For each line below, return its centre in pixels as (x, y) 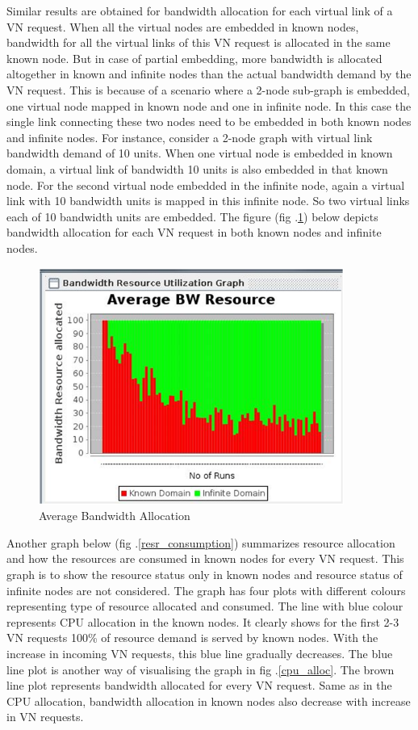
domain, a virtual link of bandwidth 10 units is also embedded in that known (197, 168)
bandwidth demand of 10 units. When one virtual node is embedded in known (200, 153)
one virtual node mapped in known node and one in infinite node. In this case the (209, 105)
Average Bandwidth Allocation (115, 516)
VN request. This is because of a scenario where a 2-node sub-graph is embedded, (208, 89)
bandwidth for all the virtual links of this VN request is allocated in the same (199, 42)
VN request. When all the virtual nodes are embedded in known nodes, (183, 26)
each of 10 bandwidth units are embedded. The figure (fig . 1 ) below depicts (192, 216)
